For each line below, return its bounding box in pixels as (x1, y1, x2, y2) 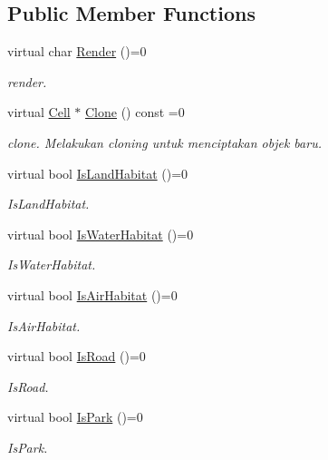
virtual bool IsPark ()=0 (7, 407, 143, 426)
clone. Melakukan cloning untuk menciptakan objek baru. (7, 132, 322, 152)
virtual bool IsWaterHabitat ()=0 (7, 224, 194, 243)
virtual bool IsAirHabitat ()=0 (7, 285, 178, 304)
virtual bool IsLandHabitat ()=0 (7, 163, 188, 182)
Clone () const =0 (85, 103, 185, 122)
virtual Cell (7, 103, 71, 122)
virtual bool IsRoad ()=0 (7, 347, 146, 366)
